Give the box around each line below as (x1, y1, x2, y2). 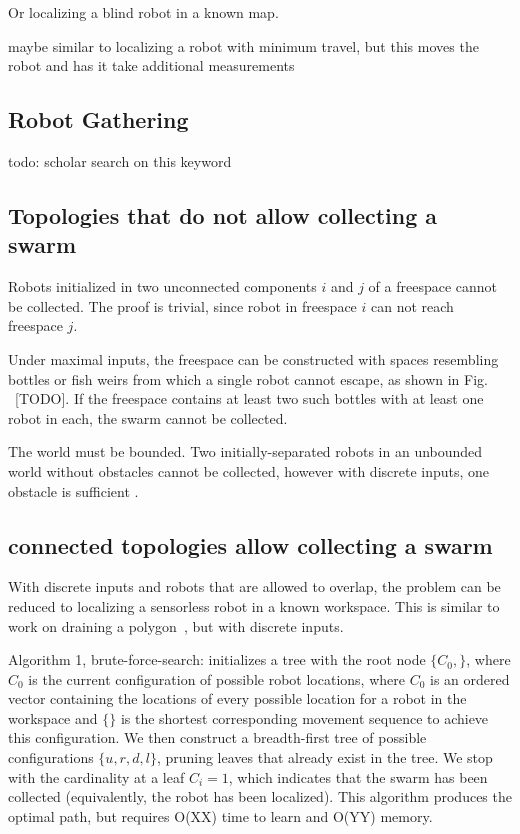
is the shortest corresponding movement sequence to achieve (120, 707, 489, 728)
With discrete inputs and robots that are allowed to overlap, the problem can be (8, 576, 501, 597)
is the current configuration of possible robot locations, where (28, 668, 405, 689)
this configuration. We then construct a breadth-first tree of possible (8, 727, 427, 748)
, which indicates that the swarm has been (228, 766, 488, 787)
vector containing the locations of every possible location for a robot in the (8, 688, 467, 709)
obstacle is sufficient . (8, 480, 139, 501)
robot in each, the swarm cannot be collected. (8, 407, 288, 428)
